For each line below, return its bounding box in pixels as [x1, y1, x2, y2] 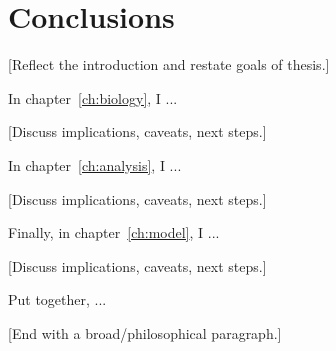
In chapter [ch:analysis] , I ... [8, 154, 182, 175]
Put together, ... [8, 289, 107, 310]
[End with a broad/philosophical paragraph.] [8, 322, 282, 343]
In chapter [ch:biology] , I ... [8, 87, 178, 108]
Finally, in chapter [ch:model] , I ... [8, 222, 220, 243]
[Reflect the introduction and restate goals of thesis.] [8, 54, 330, 75]
